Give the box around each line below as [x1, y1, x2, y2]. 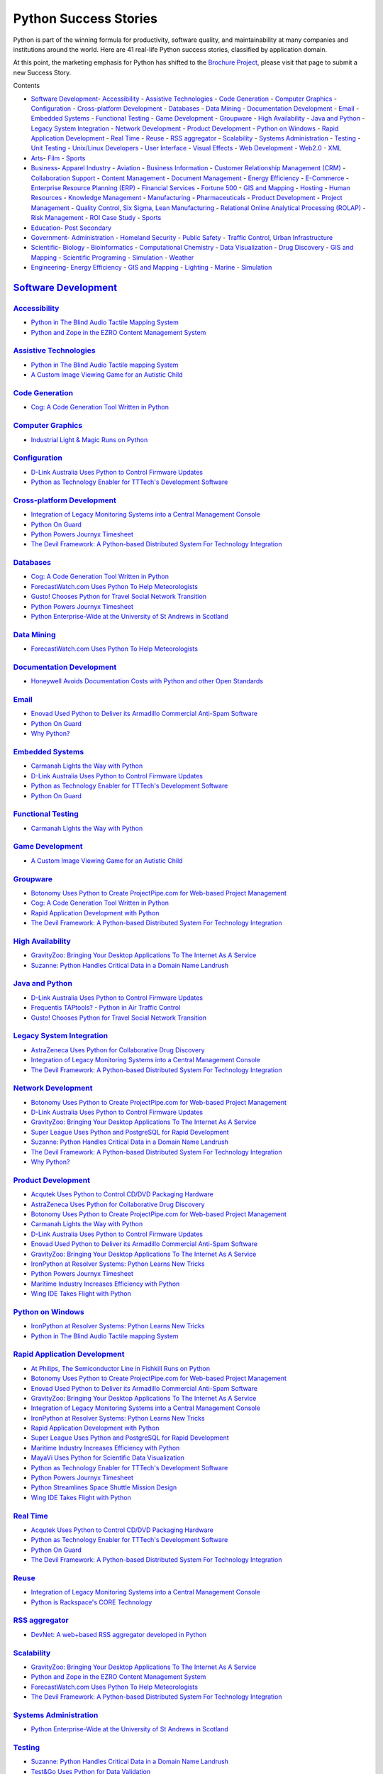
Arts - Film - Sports [30, 153, 86, 162]
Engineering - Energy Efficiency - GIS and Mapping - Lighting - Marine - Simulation [30, 263, 272, 272]
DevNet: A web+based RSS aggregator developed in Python [30, 1630, 207, 1638]
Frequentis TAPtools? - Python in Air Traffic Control [30, 1003, 181, 1012]
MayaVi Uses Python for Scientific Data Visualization [30, 1453, 184, 1462]
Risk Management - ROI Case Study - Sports [30, 214, 162, 222]
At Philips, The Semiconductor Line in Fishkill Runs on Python [30, 1364, 211, 1372]
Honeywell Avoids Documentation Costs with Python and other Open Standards [30, 677, 264, 685]
